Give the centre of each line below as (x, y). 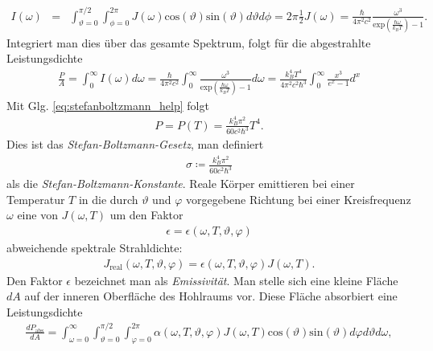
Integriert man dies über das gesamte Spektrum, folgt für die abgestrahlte (189, 42)
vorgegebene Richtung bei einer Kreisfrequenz (298, 199)
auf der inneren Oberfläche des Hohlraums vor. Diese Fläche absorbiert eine (211, 296)
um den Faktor (146, 215)
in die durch (108, 199)
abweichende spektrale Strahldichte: (95, 248)
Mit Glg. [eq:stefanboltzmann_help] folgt (108, 105)
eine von (37, 215)
